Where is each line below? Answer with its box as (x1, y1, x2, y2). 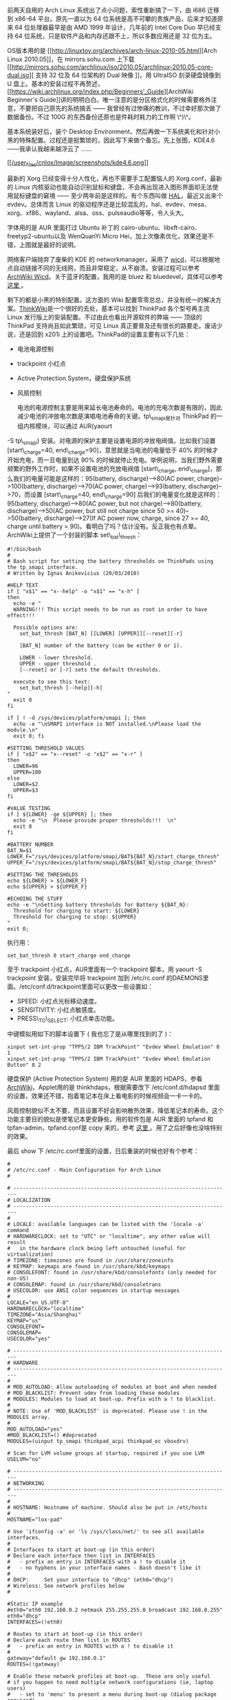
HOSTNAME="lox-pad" (7, 1516, 63, 1524)
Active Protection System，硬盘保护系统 (16, 374, 131, 382)
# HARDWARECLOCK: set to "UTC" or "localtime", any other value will (7, 1233, 211, 1240)
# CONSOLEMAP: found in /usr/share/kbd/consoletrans (7, 1281, 162, 1288)
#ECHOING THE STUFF (7, 895, 63, 902)
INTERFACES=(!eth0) (7, 1619, 63, 1626)
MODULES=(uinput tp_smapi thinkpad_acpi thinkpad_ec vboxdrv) (7, 1438, 189, 1445)
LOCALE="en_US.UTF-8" (7, 1299, 69, 1307)
